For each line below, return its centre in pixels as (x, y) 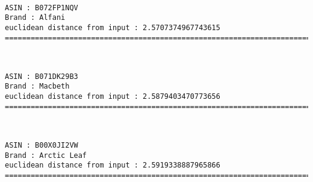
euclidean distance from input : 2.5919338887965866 (113, 165)
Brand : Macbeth (37, 86)
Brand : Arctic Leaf (46, 155)
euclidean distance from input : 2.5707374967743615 (113, 27)
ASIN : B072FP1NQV (42, 8)
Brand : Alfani (35, 18)
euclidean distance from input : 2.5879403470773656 (113, 97)
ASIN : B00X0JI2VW (42, 146)
